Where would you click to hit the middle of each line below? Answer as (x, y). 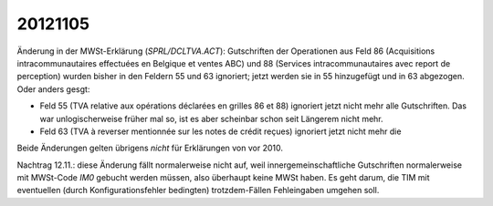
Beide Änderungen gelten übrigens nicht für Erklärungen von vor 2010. (150, 148)
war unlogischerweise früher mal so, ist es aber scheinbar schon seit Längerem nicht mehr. (211, 118)
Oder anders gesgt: (53, 89)
